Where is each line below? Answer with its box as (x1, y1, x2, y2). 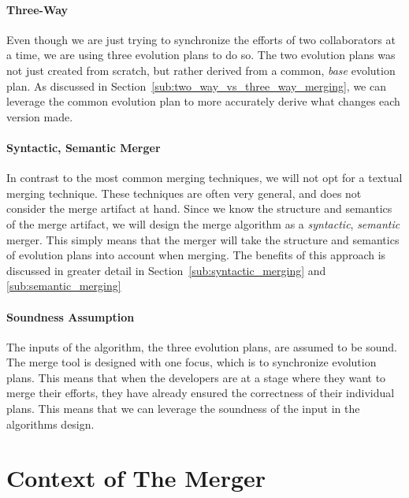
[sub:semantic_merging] (6, 277, 121, 294)
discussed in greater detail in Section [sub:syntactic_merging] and (6, 262, 326, 278)
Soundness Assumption (6, 308, 135, 325)
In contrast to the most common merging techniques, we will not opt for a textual (6, 169, 403, 186)
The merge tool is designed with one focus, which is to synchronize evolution (6, 354, 377, 370)
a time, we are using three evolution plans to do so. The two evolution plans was (6, 46, 396, 63)
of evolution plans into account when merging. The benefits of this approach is (6, 247, 386, 263)
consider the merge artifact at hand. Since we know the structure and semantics (6, 200, 392, 217)
